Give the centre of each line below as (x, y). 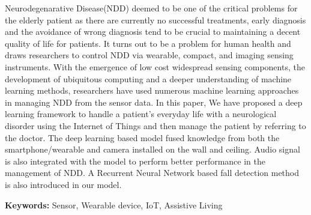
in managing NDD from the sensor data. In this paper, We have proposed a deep (154, 102)
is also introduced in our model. (63, 184)
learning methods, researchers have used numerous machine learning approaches (152, 90)
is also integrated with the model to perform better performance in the (135, 161)
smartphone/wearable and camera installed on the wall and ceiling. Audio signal (152, 149)
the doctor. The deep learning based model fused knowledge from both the (142, 137)
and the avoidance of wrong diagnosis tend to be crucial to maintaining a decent (153, 32)
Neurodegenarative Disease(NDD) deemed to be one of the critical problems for (151, 8)
